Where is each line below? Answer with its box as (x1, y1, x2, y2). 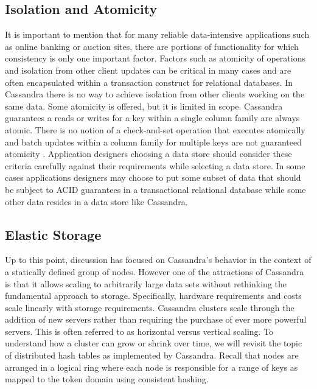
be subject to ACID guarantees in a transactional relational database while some (5, 183, 306, 195)
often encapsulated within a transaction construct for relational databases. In (5, 75, 293, 88)
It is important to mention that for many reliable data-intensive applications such (5, 28, 310, 41)
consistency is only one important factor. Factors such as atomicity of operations (5, 52, 305, 65)
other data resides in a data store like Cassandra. (5, 195, 188, 208)
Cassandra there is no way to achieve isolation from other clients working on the (5, 88, 305, 100)
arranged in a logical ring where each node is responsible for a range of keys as (5, 360, 298, 373)
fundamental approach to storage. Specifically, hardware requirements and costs (5, 289, 302, 302)
